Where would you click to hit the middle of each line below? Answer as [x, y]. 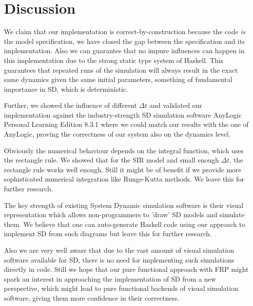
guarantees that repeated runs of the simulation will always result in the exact [121, 70]
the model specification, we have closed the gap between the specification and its [125, 41]
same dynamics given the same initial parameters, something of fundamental [118, 79]
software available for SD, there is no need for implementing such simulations [119, 259]
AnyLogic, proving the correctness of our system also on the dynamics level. [117, 134]
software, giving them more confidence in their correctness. [92, 297]
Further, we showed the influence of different [70, 105]
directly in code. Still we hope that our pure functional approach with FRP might [126, 269]
